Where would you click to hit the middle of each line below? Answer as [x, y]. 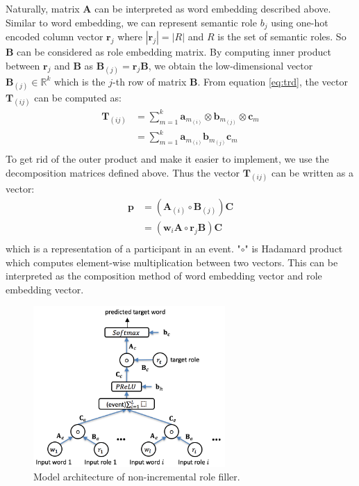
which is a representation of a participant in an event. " [123, 248]
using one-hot [300, 22]
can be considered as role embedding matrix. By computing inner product [174, 52]
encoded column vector [55, 37]
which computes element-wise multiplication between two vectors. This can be [172, 262]
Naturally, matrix [43, 8]
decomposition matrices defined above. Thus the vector [123, 173]
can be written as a [312, 173]
